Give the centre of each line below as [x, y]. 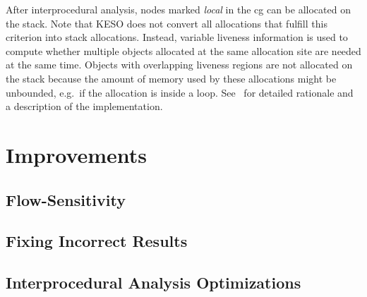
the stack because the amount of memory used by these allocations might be [171, 78]
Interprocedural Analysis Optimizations [154, 283]
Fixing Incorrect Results [97, 241]
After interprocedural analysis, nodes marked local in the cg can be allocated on [178, 9]
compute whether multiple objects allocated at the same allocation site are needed [183, 50]
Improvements [77, 154]
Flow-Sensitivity [66, 199]
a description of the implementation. [84, 106]
